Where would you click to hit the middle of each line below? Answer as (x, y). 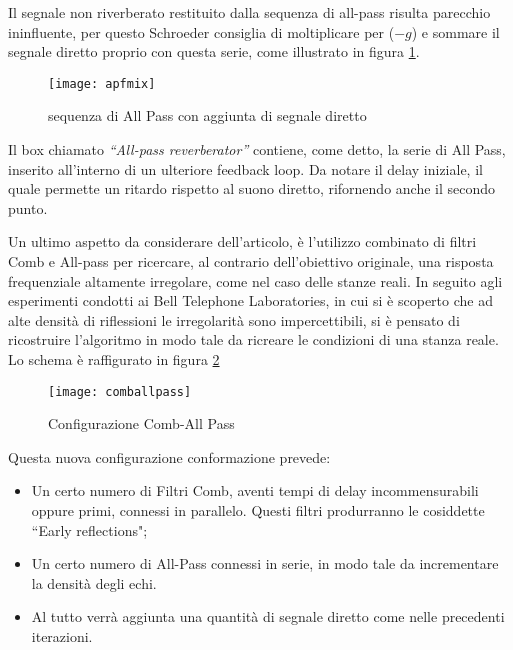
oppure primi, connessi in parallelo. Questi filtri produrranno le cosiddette (258, 510)
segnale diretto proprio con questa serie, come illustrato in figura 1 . (214, 51)
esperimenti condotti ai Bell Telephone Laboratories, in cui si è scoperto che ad (250, 300)
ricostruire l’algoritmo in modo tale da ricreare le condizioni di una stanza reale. (253, 339)
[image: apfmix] (102, 83)
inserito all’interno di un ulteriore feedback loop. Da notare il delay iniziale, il (245, 168)
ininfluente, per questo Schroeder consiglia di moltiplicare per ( (201, 31)
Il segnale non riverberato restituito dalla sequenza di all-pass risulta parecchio (249, 12)
